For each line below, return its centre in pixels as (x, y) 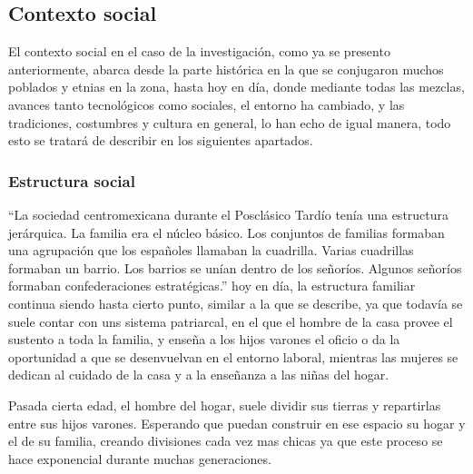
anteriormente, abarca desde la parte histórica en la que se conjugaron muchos (226, 69)
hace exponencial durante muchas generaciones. (140, 458)
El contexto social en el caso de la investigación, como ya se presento (199, 51)
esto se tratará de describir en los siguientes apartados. (161, 140)
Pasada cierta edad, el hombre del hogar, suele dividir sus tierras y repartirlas (225, 405)
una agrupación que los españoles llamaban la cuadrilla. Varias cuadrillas (211, 250)
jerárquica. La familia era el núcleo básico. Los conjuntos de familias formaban (227, 232)
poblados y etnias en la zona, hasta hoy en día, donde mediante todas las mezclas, (236, 87)
